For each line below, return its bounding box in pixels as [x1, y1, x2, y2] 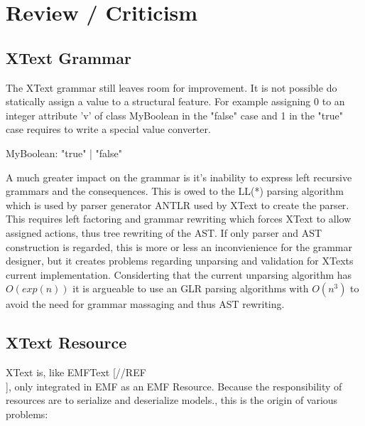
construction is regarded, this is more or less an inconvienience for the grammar [6, 239, 353, 254]
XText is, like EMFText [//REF [6, 365, 146, 380]
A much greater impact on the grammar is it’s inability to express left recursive [6, 169, 352, 184]
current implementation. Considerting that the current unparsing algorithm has [6, 267, 352, 282]
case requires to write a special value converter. [6, 122, 211, 137]
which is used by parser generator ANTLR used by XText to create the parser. [6, 197, 349, 212]
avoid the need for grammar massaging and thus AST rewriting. [6, 297, 285, 311]
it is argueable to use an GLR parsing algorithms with [72, 281, 309, 296]
